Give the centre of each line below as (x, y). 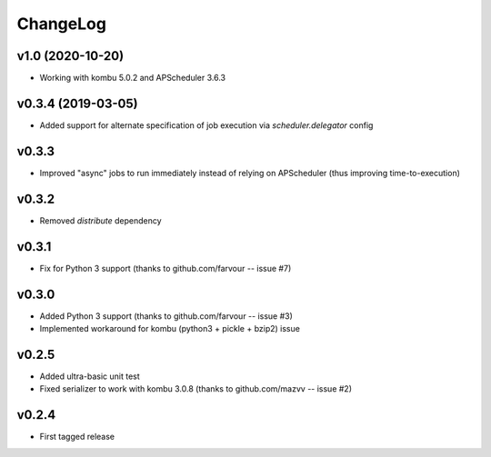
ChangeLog (61, 24)
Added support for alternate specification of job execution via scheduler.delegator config (206, 125)
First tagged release (77, 437)
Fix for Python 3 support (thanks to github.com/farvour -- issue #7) (165, 268)
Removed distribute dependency (101, 220)
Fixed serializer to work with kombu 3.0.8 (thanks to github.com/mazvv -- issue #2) (196, 389)
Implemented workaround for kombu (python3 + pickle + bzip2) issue (170, 328)
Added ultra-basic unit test (90, 376)
